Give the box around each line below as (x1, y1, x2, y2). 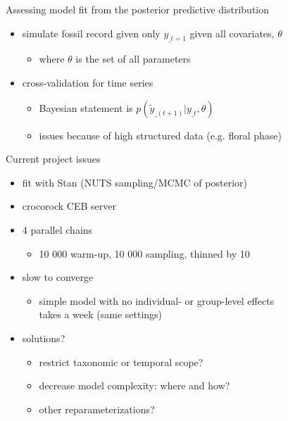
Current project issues (6, 151, 101, 166)
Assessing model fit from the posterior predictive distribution (6, 2, 270, 16)
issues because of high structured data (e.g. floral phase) (39, 127, 282, 142)
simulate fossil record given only (22, 25, 161, 40)
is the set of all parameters (75, 51, 191, 66)
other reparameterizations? (39, 401, 155, 416)
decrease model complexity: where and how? (39, 378, 230, 393)
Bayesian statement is (39, 100, 133, 115)
